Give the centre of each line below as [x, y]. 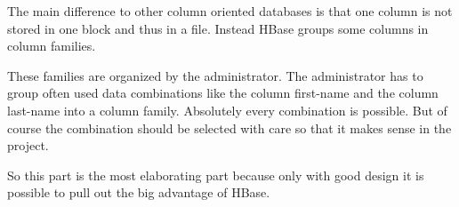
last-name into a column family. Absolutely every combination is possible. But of [227, 110]
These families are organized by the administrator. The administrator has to [215, 75]
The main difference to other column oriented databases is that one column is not [230, 11]
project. [28, 145]
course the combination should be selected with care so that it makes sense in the [229, 127]
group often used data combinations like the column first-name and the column [223, 93]
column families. [52, 46]
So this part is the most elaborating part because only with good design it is [216, 175]
